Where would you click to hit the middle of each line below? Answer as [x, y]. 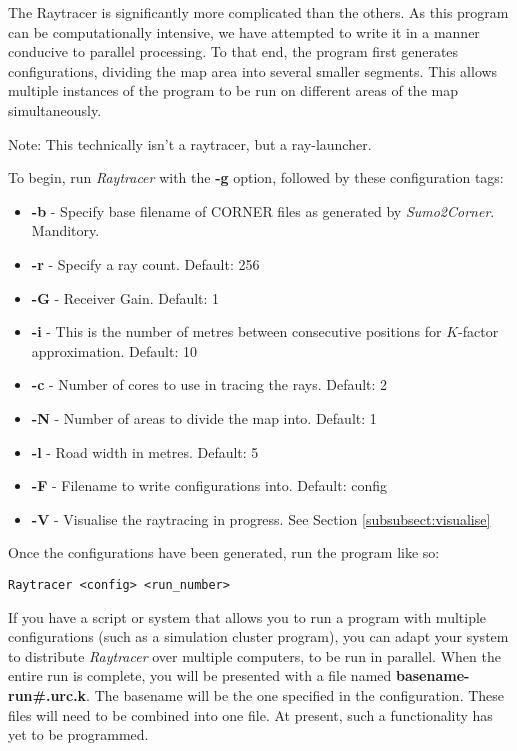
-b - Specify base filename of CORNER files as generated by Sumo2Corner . [263, 210]
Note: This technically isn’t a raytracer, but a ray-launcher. [190, 143]
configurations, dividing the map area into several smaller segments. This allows [253, 70]
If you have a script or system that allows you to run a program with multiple [247, 616]
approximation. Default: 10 [114, 350]
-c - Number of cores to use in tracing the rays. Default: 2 [209, 384]
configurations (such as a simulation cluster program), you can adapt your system [258, 636]
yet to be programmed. [78, 734]
